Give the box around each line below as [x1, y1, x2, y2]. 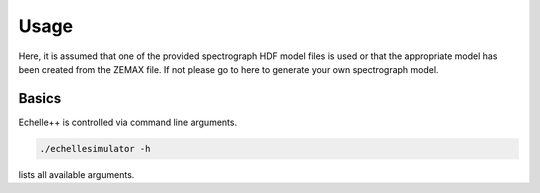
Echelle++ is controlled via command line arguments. [18, 116, 238, 128]
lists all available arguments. [18, 168, 135, 180]
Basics [18, 90, 62, 107]
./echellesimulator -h [39, 143, 151, 154]
